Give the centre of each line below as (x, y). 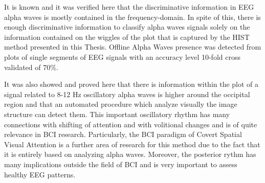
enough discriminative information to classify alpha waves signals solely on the (127, 27)
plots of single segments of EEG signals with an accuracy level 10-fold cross (122, 56)
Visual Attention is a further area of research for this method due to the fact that (132, 144)
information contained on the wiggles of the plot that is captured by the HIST (127, 37)
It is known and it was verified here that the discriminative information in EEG (129, 7)
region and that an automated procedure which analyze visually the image (121, 104)
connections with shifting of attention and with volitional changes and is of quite (131, 124)
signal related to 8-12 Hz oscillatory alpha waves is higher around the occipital (127, 94)
